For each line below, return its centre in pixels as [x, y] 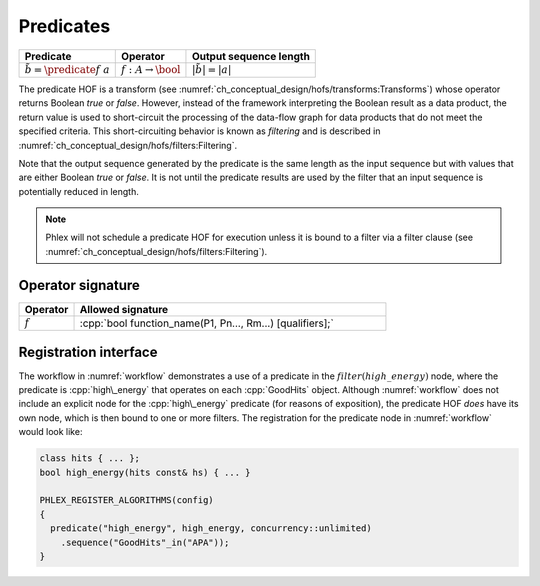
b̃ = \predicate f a [67, 69]
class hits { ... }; [89, 458]
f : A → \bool [151, 69]
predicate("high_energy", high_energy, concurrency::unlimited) [211, 528]
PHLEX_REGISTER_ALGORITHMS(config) [126, 500]
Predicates [64, 26]
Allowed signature [124, 309]
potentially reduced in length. [78, 191]
